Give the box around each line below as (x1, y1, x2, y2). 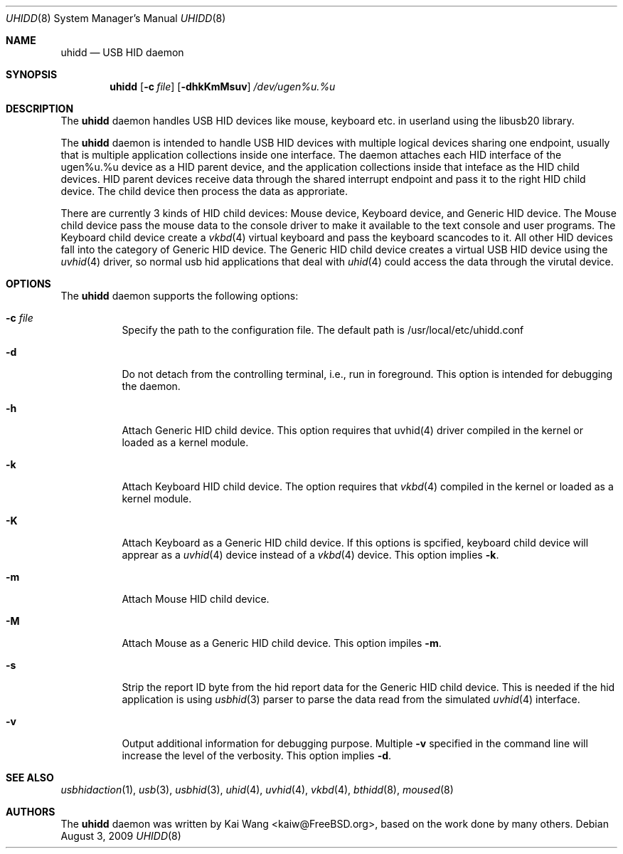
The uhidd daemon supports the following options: (60, 290, 299, 302)
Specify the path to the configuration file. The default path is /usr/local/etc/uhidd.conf (122, 324, 524, 336)
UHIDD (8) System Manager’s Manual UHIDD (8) (6, 12, 226, 24)
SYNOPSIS (6, 68, 58, 80)
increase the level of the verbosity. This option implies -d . (122, 749, 392, 761)
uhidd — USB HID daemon (60, 46, 184, 58)
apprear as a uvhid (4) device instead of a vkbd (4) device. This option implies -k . (122, 549, 499, 561)
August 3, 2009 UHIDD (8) (60, 830, 181, 842)
